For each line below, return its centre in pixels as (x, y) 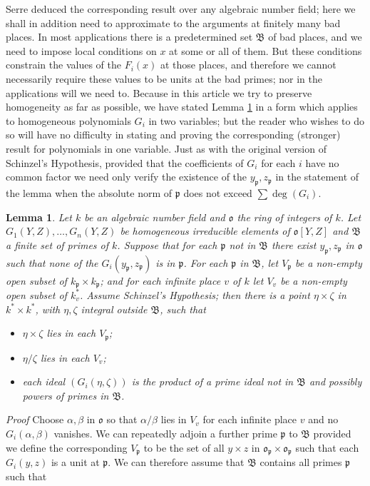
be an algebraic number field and (155, 217)
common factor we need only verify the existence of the (127, 177)
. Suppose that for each (167, 244)
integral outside (114, 309)
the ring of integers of (284, 217)
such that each (327, 447)
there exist (294, 244)
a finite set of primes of (57, 244)
